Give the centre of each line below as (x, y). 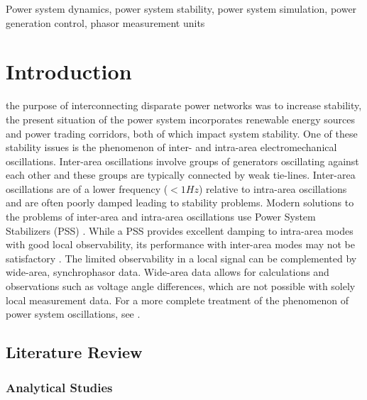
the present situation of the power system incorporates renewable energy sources (180, 119)
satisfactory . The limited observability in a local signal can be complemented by (181, 258)
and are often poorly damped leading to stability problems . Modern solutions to (180, 202)
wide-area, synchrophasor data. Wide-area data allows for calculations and (168, 272)
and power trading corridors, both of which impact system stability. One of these (182, 133)
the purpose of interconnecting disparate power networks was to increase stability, (184, 105)
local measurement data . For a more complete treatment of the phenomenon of (177, 300)
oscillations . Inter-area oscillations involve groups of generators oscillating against (182, 161)
